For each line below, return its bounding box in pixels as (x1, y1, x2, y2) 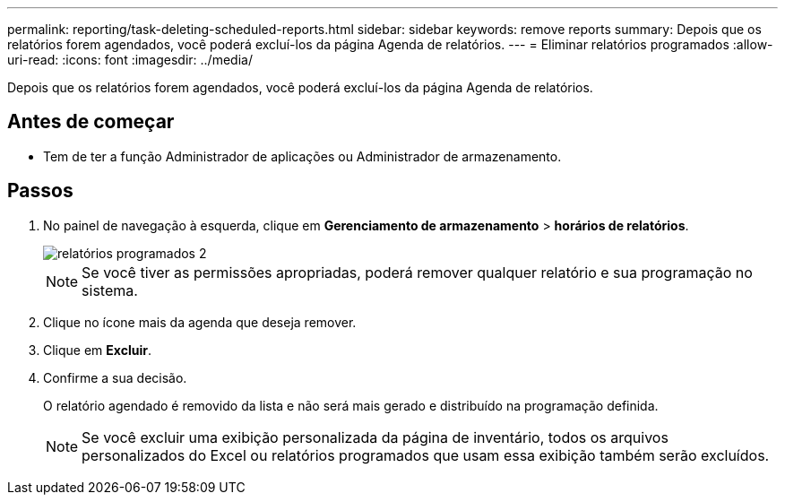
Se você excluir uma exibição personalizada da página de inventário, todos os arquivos (82, 428, 669, 446)
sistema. (82, 281, 138, 299)
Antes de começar (7, 110, 175, 134)
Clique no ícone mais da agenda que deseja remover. (43, 314, 357, 330)
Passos (7, 179, 73, 203)
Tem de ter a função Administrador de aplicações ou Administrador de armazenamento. (43, 148, 562, 164)
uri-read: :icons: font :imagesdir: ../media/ (7, 52, 253, 67)
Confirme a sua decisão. (43, 369, 187, 385)
